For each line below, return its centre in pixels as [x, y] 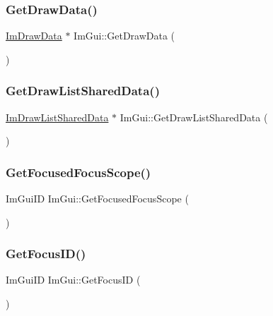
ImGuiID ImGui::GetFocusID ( [73, 280]
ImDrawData [34, 36]
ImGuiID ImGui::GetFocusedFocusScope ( [97, 199]
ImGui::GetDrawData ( [124, 36]
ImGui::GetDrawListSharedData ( [194, 117]
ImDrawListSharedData [57, 117]
